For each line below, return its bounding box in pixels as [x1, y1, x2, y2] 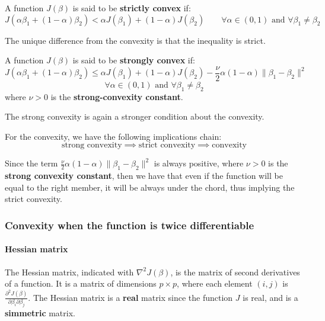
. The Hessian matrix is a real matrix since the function [28, 291, 233, 303]
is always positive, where [154, 157, 244, 169]
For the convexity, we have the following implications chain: [5, 130, 222, 142]
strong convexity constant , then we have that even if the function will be [5, 169, 283, 182]
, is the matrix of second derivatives [170, 265, 300, 278]
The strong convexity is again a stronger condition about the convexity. [5, 110, 265, 123]
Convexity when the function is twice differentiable [5, 217, 254, 232]
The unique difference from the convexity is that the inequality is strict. [5, 34, 266, 46]
